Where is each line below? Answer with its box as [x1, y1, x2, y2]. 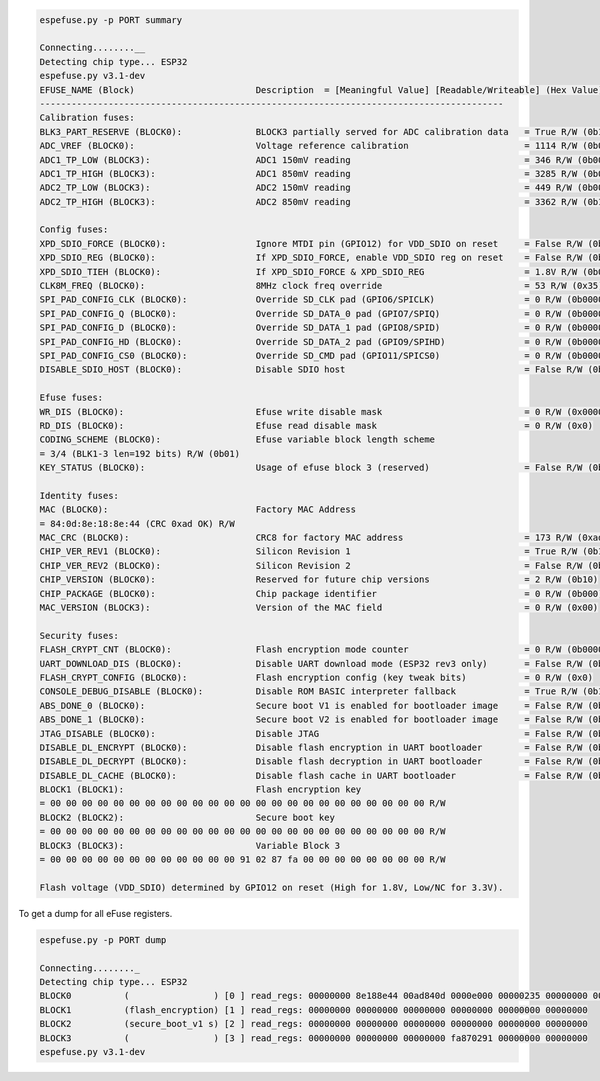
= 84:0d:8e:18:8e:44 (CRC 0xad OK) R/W [39, 518, 235, 529]
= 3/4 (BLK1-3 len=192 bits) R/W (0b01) [39, 448, 240, 459]
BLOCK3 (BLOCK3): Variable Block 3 [39, 840, 341, 851]
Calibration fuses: [39, 112, 135, 124]
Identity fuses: [39, 490, 120, 501]
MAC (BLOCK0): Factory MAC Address [39, 504, 357, 515]
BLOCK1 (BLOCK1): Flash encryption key [39, 784, 362, 795]
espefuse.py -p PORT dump [39, 934, 167, 945]
